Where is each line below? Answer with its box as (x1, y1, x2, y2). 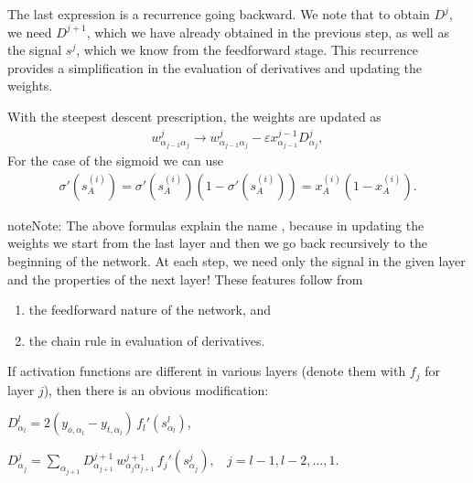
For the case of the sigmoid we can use (7, 151, 224, 170)
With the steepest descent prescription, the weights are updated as (7, 106, 382, 125)
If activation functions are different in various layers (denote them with (7, 361, 406, 381)
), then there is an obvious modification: (43, 380, 269, 399)
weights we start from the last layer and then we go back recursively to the (7, 233, 427, 252)
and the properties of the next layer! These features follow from (7, 269, 363, 288)
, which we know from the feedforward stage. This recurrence (76, 40, 418, 59)
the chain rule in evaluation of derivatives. (28, 330, 265, 349)
